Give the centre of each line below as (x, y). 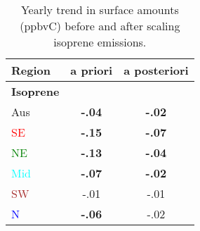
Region (31, 70)
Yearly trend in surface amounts (100, 10)
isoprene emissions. (100, 42)
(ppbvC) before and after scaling (100, 26)
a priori (92, 70)
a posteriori (156, 70)
